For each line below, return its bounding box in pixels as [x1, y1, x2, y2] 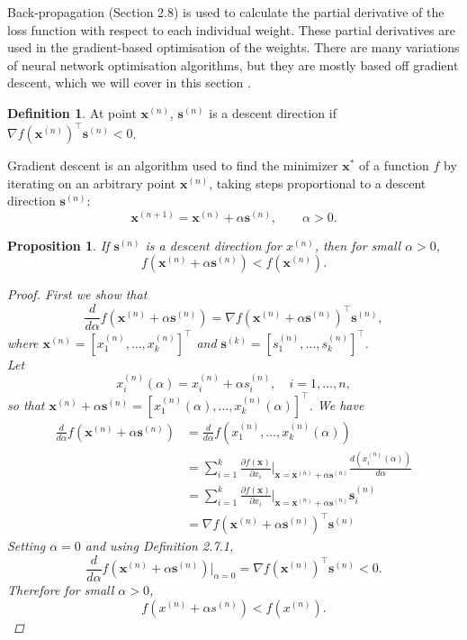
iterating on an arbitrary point [7, 173, 176, 192]
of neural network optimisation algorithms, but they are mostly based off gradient [7, 55, 459, 74]
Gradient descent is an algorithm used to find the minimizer [7, 156, 338, 175]
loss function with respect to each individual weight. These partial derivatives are [7, 20, 455, 39]
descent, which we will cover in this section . [7, 73, 251, 92]
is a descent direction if [209, 103, 337, 122]
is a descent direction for [145, 235, 282, 254]
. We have [309, 395, 364, 414]
